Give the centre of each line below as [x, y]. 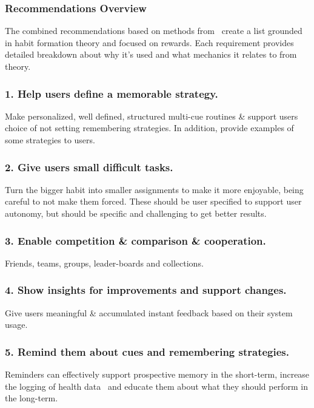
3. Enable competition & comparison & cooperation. [135, 240]
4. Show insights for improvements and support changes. [146, 290]
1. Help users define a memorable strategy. [112, 93]
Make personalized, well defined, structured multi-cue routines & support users [152, 116]
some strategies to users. [50, 140]
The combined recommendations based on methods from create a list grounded [154, 31]
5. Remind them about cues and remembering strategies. [147, 351]
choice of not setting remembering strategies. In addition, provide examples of [149, 128]
